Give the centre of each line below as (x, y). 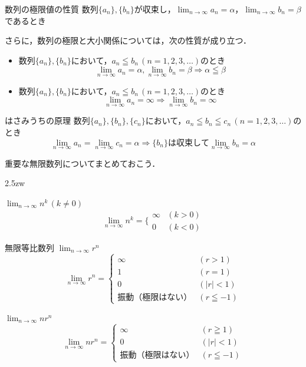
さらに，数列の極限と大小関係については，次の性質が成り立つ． (128, 40)
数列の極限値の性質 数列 (52, 9)
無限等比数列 (29, 247)
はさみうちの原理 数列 (47, 120)
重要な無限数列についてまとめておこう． (83, 163)
